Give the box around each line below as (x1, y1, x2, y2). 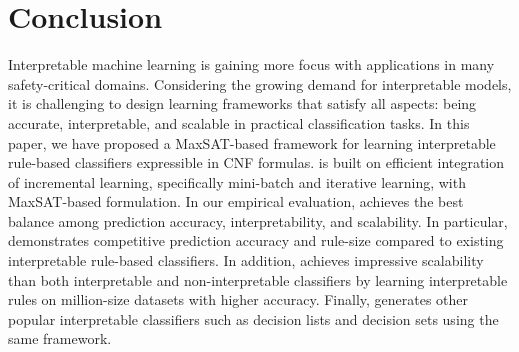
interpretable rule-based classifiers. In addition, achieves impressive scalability (8, 250, 484, 271)
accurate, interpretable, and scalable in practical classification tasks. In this (8, 112, 470, 133)
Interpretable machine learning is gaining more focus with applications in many (8, 54, 495, 75)
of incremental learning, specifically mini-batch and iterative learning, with (8, 171, 466, 192)
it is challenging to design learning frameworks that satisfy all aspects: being (8, 93, 477, 114)
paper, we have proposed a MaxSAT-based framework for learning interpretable (8, 132, 496, 153)
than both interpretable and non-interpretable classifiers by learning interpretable (8, 269, 508, 290)
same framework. (8, 328, 112, 349)
